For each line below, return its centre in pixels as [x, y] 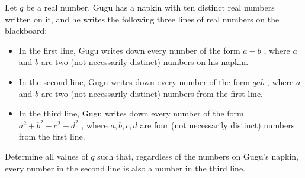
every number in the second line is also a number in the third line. [125, 168]
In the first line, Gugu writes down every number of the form [129, 50]
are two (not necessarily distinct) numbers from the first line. [152, 93]
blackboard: [26, 30]
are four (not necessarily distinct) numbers [217, 124]
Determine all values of [46, 156]
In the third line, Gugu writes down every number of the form [131, 113]
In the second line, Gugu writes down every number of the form [134, 81]
